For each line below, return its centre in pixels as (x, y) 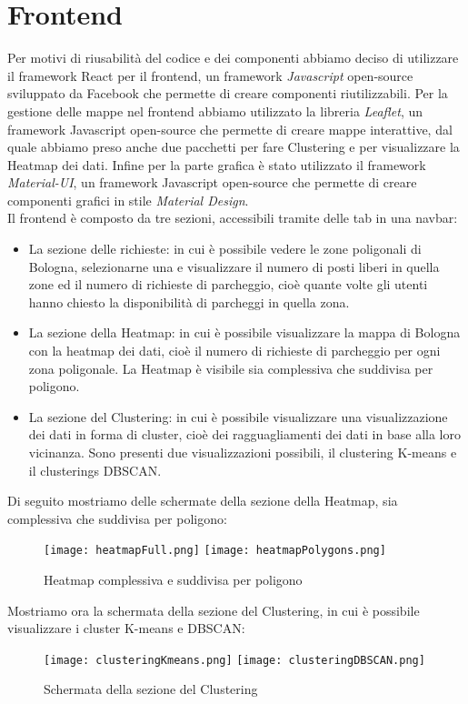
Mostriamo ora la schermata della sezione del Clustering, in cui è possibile (214, 610)
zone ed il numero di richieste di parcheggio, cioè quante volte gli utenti (228, 284)
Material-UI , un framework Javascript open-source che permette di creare (212, 182)
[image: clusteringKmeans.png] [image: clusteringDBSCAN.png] (234, 660)
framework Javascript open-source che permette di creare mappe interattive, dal (230, 129)
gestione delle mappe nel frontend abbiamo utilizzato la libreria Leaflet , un (215, 111)
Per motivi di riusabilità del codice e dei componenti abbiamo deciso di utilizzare (233, 58)
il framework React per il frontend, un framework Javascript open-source (210, 75)
